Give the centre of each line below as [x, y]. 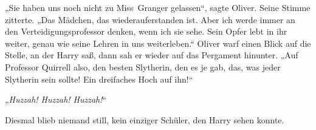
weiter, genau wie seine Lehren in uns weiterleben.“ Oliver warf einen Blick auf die [158, 43]
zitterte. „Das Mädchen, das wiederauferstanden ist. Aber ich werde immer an [150, 19]
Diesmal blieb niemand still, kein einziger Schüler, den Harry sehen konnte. [145, 119]
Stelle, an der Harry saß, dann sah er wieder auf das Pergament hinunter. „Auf [152, 55]
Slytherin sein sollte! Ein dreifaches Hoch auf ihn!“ [99, 79]
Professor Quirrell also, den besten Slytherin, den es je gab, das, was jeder [143, 67]
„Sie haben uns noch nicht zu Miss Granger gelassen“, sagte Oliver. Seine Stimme [158, 7]
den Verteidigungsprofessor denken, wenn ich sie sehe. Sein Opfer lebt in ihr [146, 31]
